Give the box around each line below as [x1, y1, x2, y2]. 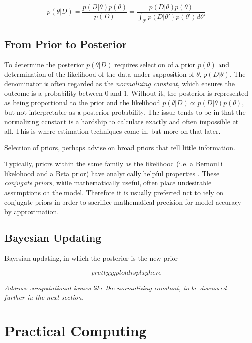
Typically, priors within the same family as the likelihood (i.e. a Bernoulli [4, 159, 223, 169]
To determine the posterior [4, 59, 84, 69]
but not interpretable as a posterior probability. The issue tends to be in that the [4, 107, 246, 117]
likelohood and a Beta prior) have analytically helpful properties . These [4, 168, 220, 178]
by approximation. [4, 206, 59, 217]
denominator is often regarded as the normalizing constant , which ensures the [4, 78, 235, 89]
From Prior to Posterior [4, 36, 127, 52]
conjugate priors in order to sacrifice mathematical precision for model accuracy [4, 197, 241, 207]
